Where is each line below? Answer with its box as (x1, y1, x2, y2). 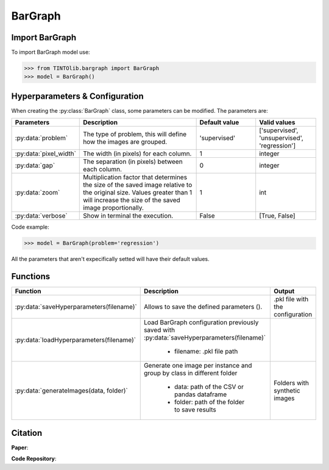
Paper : (11, 444, 29, 451)
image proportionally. (83, 204, 144, 212)
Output (274, 287, 295, 296)
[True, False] (259, 212, 295, 220)
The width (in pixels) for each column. (83, 149, 192, 158)
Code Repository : (11, 455, 57, 463)
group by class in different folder (143, 369, 238, 377)
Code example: (11, 223, 50, 231)
